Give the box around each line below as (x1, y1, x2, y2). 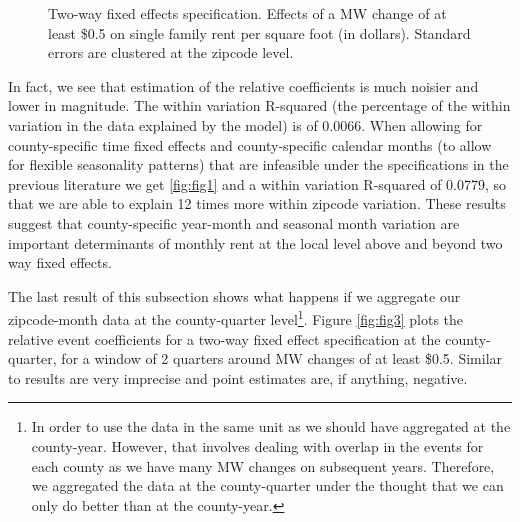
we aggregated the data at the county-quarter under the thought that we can (31, 475, 504, 496)
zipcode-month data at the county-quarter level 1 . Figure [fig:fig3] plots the (8, 306, 464, 329)
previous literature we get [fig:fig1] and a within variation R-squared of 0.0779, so (8, 173, 507, 194)
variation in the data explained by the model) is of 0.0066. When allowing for (8, 114, 483, 135)
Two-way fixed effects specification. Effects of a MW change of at (48, 3, 447, 23)
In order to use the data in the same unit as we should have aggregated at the (31, 416, 511, 437)
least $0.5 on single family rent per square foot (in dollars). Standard (48, 22, 471, 43)
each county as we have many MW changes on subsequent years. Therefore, (31, 455, 495, 476)
